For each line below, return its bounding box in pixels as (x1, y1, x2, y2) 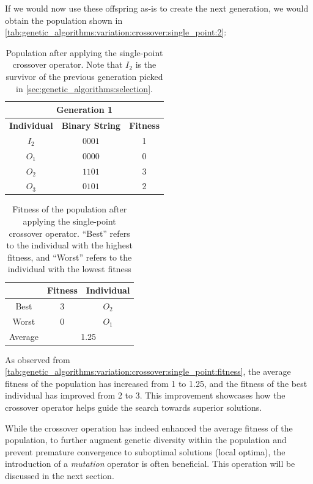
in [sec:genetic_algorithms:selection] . (16, 82, 153, 95)
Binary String (61, 119, 121, 131)
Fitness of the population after (12, 203, 127, 215)
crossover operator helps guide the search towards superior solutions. (5, 401, 262, 414)
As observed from (5, 353, 70, 366)
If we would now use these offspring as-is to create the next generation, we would (5, 2, 309, 14)
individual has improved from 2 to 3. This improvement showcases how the (5, 389, 285, 402)
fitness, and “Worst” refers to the (7, 250, 132, 263)
